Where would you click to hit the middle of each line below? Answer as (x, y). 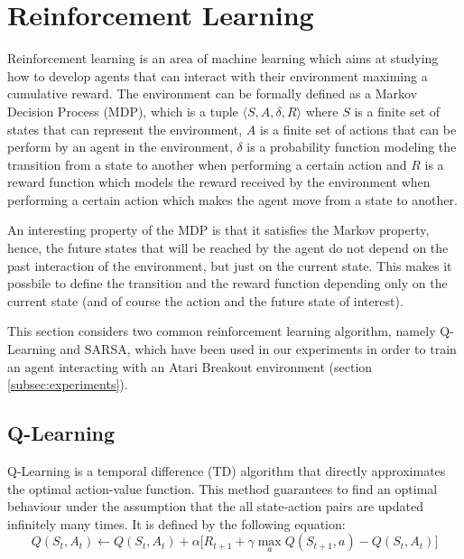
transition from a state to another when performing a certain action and (207, 164)
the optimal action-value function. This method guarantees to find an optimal (223, 488)
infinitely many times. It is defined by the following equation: (176, 523)
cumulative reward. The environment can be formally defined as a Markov (213, 93)
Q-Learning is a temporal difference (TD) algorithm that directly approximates (227, 471)
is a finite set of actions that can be (358, 129)
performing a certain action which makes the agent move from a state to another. (232, 199)
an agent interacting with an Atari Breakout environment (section (190, 366)
